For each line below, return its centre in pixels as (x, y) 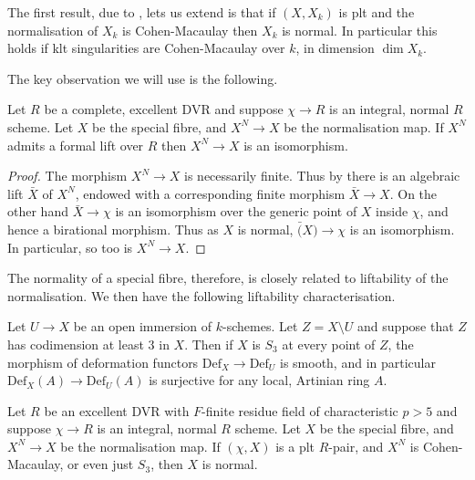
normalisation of (53, 30)
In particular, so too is (70, 247)
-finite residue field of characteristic (300, 410)
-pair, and (356, 446)
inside (392, 211)
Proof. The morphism (67, 176)
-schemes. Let (260, 326)
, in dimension (335, 48)
